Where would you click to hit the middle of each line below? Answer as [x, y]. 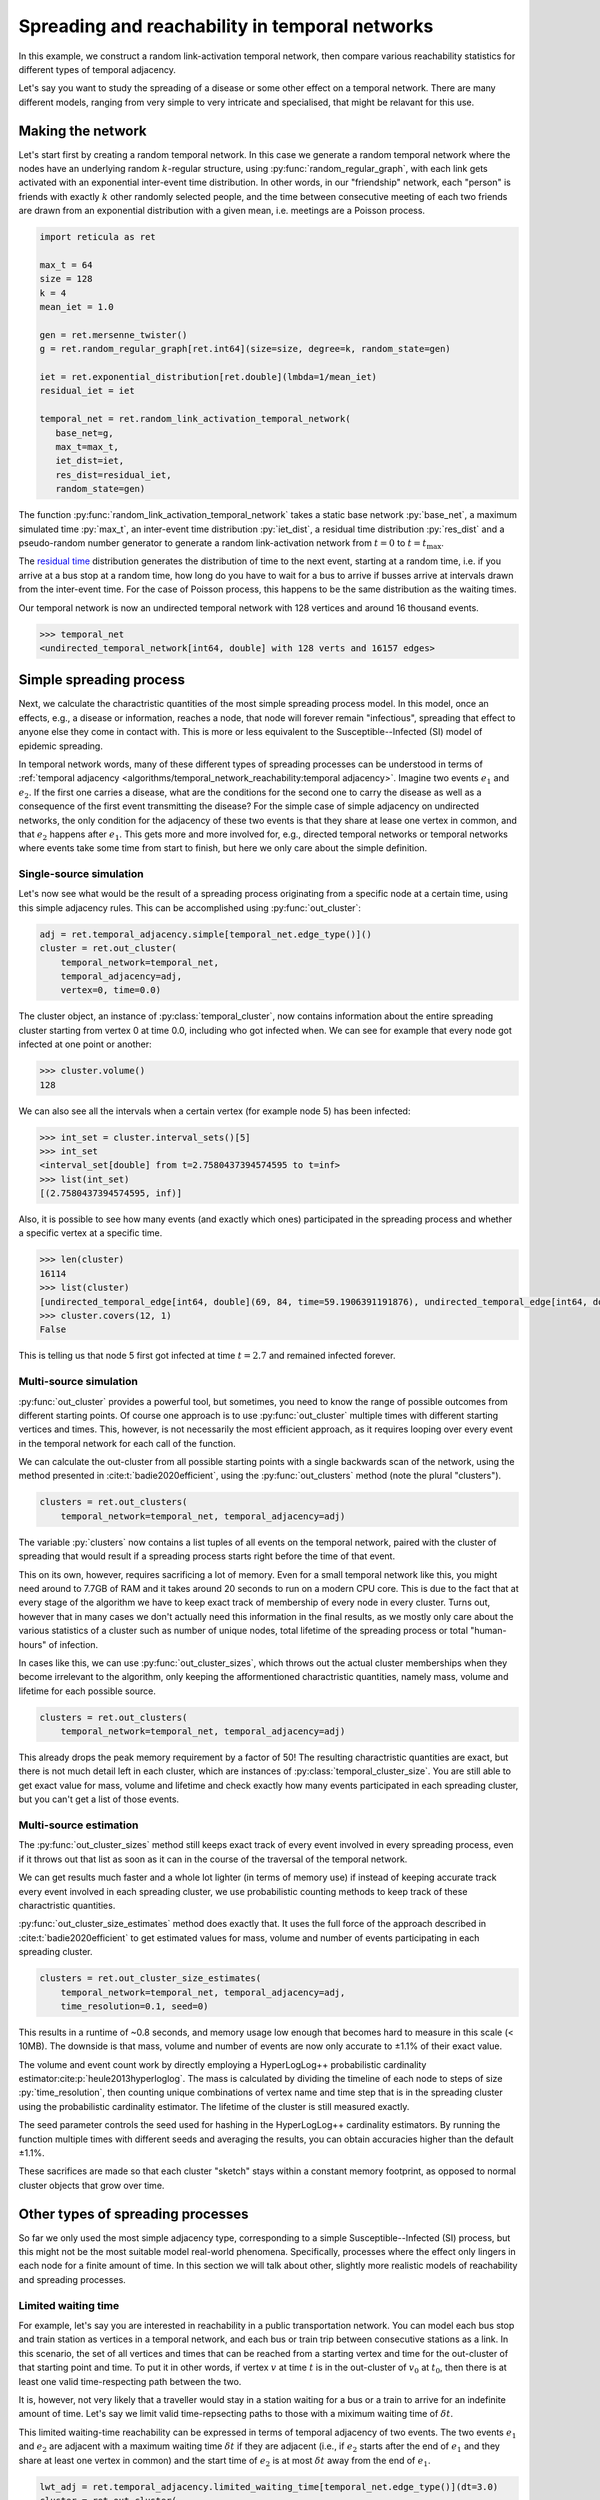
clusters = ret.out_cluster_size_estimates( [150, 1978]
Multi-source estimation [78, 1825]
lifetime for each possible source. [87, 1691]
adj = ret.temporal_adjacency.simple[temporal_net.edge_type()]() [205, 934]
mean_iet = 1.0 [76, 307]
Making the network [82, 130]
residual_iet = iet [87, 391]
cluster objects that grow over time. [91, 2185]
